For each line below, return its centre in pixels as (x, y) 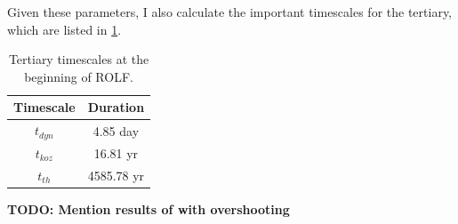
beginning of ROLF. (79, 76)
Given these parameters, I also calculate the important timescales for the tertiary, (230, 12)
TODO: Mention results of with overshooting (149, 208)
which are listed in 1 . (64, 29)
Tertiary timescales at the (79, 59)
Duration (116, 107)
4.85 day (116, 130)
